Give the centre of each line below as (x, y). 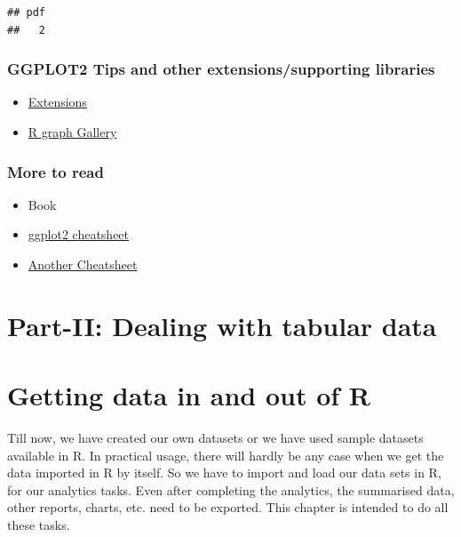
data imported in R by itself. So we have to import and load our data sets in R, (224, 473)
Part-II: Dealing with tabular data (222, 325)
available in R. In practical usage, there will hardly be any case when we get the (226, 455)
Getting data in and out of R (189, 395)
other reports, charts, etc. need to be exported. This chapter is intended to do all (228, 507)
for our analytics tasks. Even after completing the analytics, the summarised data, (231, 489)
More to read (56, 171)
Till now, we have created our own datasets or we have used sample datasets (215, 438)
